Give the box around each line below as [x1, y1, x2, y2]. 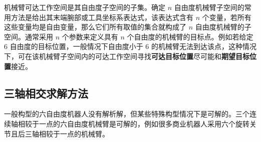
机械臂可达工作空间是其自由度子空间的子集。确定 [4, 2, 165, 12]
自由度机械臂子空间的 [174, 2, 244, 12]
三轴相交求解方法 [4, 85, 88, 100]
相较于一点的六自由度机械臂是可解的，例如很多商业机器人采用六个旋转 [18, 118, 249, 128]
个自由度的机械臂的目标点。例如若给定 [127, 31, 253, 41]
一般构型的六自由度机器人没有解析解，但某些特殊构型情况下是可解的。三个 [4, 108, 249, 119]
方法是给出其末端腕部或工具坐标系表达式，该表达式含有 [11, 11, 193, 22]
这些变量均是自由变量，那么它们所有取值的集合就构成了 [4, 21, 186, 32]
